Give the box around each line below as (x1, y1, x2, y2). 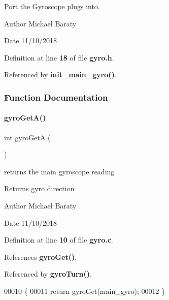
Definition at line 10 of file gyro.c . (4, 234, 113, 245)
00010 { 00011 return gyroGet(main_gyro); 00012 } (4, 285, 165, 296)
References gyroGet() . (4, 251, 77, 262)
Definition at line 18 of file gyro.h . (4, 52, 114, 63)
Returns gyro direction (4, 183, 75, 194)
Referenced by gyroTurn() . (4, 268, 92, 279)
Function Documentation (4, 91, 108, 103)
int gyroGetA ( (4, 132, 51, 142)
